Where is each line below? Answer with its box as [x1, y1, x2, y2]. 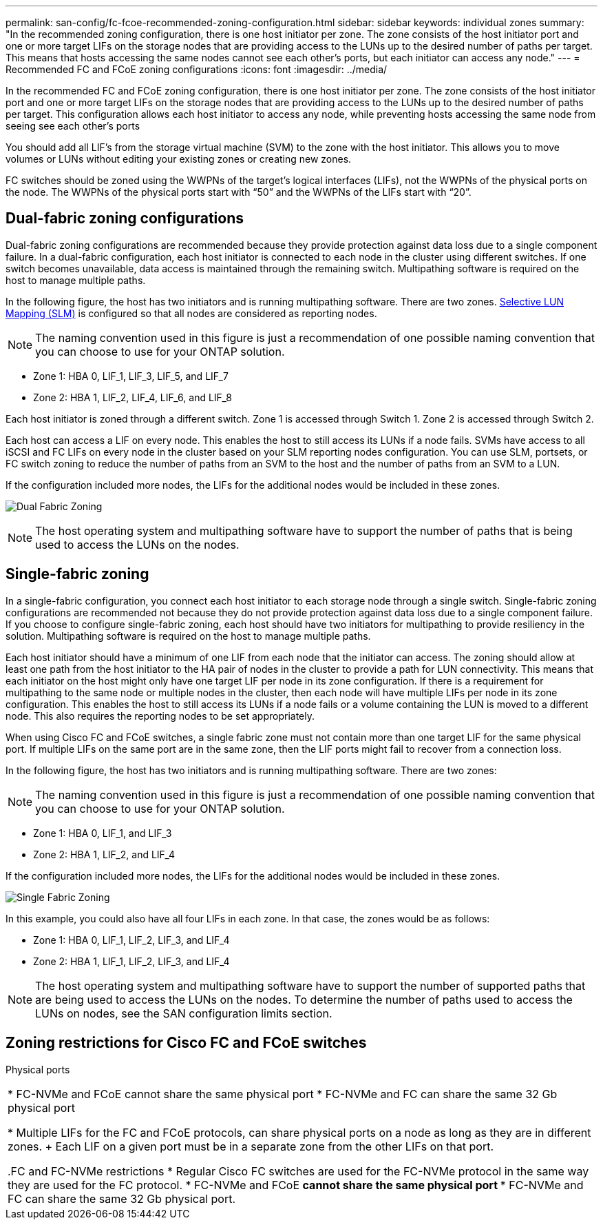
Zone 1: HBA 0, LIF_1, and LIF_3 [33, 827, 172, 839]
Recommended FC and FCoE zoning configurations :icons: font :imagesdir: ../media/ [6, 63, 388, 75]
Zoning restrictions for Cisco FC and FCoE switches [6, 1034, 367, 1052]
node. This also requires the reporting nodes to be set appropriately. [6, 709, 315, 722]
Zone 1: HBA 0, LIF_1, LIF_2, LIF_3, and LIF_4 [33, 933, 230, 946]
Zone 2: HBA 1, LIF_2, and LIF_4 [33, 848, 176, 860]
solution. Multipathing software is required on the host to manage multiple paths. [6, 629, 371, 642]
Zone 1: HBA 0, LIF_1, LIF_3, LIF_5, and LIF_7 [33, 369, 229, 382]
